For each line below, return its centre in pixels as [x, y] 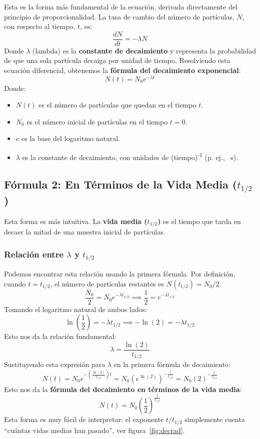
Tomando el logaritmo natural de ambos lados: [76, 309]
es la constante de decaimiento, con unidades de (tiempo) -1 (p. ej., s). [130, 156]
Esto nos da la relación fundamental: [60, 336]
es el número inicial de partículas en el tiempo [97, 121]
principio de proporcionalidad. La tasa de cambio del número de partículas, [119, 16]
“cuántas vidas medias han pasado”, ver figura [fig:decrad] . [94, 430]
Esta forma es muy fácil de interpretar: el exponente [84, 419]
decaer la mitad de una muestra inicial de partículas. [85, 232]
